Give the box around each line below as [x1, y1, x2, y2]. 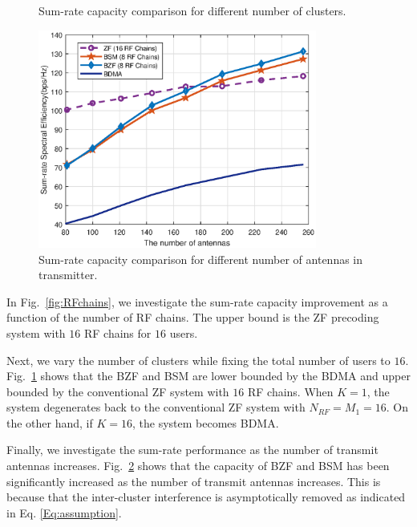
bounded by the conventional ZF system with [6, 383, 229, 399]
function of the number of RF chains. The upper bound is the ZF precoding [6, 309, 379, 326]
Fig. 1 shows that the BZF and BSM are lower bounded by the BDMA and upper [6, 367, 411, 384]
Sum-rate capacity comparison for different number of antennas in [38, 250, 363, 267]
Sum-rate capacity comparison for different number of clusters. [38, 2, 346, 18]
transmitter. [38, 266, 98, 283]
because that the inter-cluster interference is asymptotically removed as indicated [6, 488, 406, 505]
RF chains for [83, 324, 152, 341]
